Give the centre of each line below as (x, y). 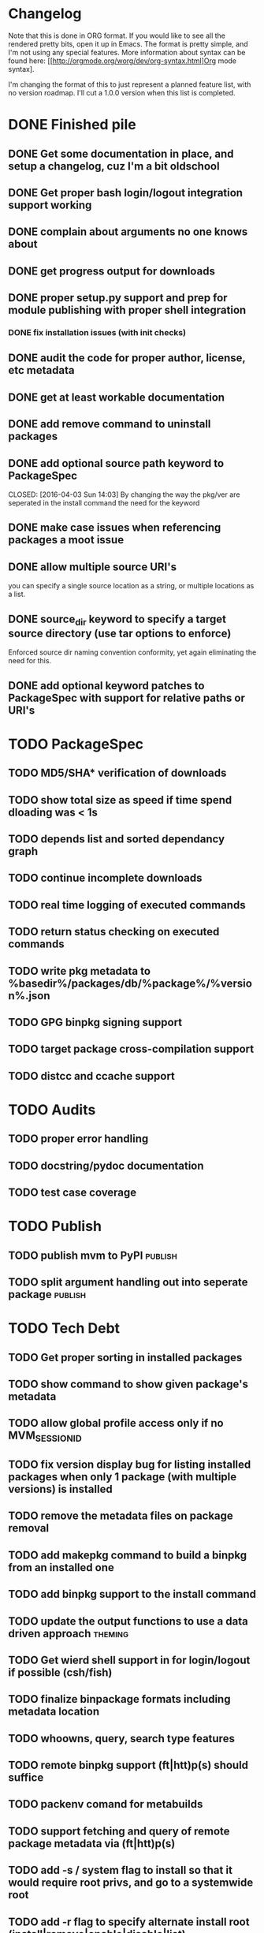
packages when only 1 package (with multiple (123, 1477)
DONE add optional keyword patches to (106, 686)
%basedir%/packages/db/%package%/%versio (130, 983)
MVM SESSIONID (45, 1437)
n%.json (29, 996)
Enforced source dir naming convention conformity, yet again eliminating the (132, 652)
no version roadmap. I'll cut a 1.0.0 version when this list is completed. (122, 92)
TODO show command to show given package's (128, 1384)
